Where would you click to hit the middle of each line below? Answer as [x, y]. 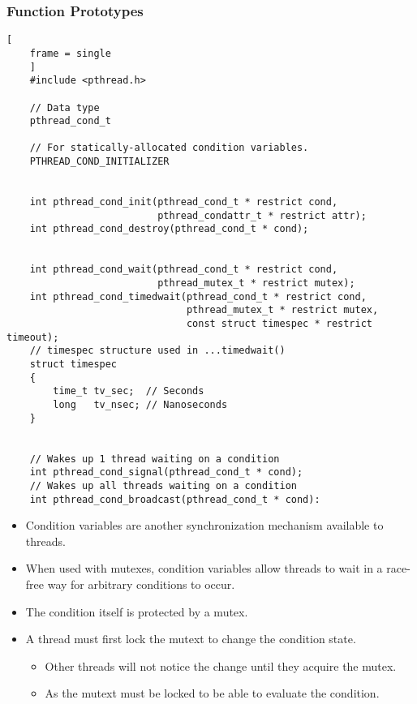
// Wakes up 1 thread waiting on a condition [155, 459]
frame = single [70, 53]
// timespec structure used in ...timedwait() [157, 351]
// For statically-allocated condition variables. [169, 148]
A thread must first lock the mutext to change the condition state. [191, 639]
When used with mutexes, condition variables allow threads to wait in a [204, 568]
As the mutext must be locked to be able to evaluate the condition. [212, 693]
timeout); [33, 337]
